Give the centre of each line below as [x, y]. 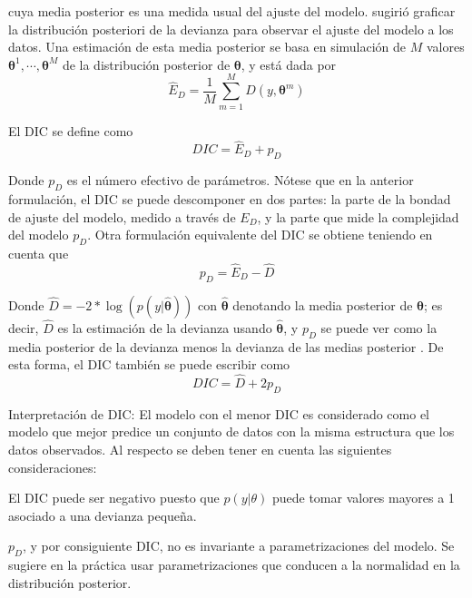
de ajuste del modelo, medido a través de [122, 216]
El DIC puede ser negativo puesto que [114, 498]
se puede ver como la [379, 327]
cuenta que [39, 253]
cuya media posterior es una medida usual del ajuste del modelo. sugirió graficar [232, 11]
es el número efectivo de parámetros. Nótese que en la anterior [240, 180]
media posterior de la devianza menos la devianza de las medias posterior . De [226, 346]
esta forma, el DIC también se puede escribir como [149, 364]
